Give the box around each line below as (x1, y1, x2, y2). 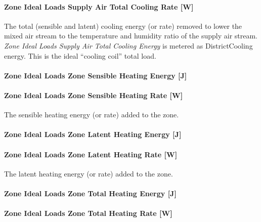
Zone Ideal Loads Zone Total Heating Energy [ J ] (4, 188, 177, 198)
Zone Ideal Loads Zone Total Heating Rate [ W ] (4, 208, 172, 218)
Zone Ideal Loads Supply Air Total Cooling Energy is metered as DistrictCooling (4, 40, 253, 51)
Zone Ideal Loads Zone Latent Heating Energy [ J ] (4, 129, 182, 140)
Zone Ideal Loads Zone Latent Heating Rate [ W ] (4, 149, 178, 159)
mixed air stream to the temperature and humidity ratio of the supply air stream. (4, 30, 258, 41)
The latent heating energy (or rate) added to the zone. (4, 168, 173, 179)
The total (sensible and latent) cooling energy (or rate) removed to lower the (4, 20, 242, 31)
